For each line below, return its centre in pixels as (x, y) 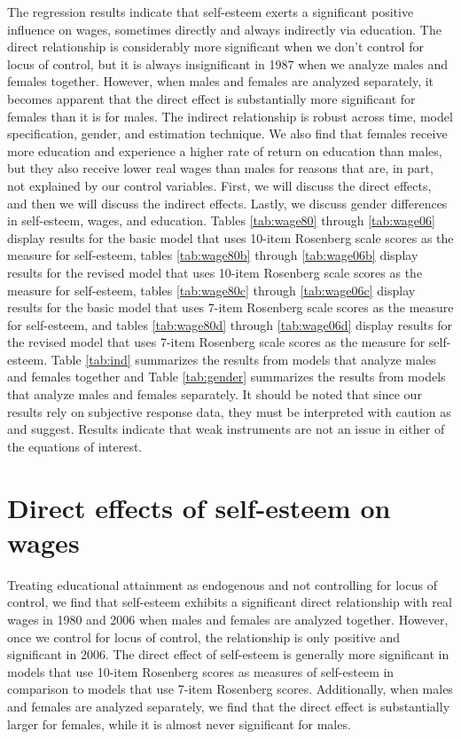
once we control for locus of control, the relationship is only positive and (204, 637)
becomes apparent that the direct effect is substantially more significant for (211, 98)
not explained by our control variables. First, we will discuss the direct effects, (219, 185)
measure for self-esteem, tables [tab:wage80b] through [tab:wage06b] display (213, 255)
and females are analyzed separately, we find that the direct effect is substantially (229, 706)
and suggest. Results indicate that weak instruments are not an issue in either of (226, 429)
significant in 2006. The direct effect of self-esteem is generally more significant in (228, 654)
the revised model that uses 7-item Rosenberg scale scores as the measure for (216, 342)
